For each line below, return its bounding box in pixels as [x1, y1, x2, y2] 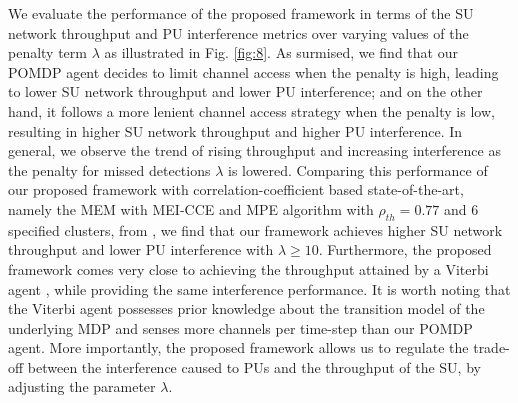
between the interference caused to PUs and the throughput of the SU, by [27, 356, 481, 377]
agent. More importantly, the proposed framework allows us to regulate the [8, 337, 469, 358]
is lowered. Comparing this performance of [227, 159, 488, 180]
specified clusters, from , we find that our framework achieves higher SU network [8, 219, 503, 240]
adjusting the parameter [8, 376, 156, 397]
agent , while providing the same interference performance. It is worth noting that [8, 278, 511, 299]
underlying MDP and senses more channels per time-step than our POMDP [8, 317, 473, 338]
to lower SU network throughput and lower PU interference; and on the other [8, 81, 483, 102]
